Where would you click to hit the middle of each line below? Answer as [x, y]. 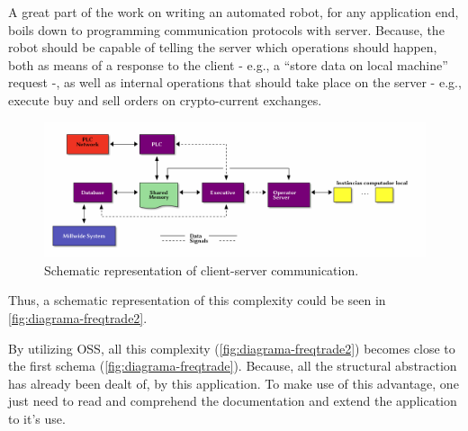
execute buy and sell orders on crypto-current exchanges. [165, 99]
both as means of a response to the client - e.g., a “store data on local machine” [228, 64]
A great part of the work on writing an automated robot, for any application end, [234, 12]
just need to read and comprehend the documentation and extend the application [233, 401]
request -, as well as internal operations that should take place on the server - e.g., [235, 82]
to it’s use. [37, 419]
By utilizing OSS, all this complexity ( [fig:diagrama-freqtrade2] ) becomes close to [232, 348]
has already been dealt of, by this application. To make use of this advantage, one [234, 383]
